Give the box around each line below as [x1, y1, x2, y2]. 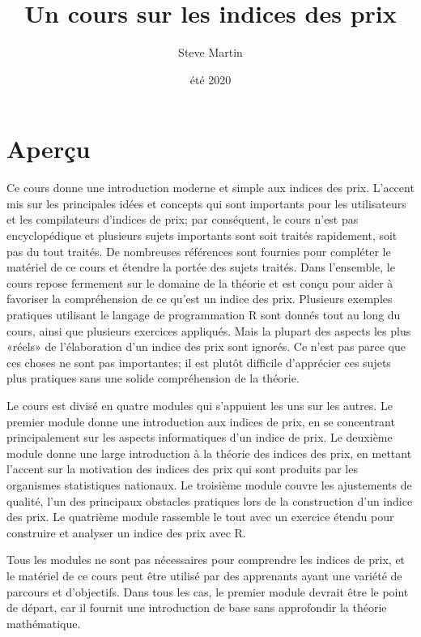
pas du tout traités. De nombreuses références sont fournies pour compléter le [6, 242, 391, 259]
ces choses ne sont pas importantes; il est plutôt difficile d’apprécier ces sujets [6, 353, 391, 370]
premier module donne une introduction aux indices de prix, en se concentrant [6, 413, 395, 430]
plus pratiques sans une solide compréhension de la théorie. [6, 370, 300, 387]
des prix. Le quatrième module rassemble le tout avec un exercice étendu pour [6, 508, 394, 525]
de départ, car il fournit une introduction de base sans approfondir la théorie [6, 599, 387, 616]
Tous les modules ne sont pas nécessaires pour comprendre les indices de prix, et [6, 551, 406, 568]
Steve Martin [178, 44, 243, 61]
